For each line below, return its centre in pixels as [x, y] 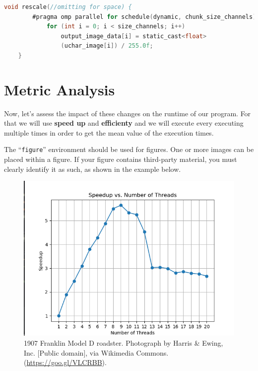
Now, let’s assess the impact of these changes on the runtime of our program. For [128, 113]
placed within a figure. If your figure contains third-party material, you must [121, 159]
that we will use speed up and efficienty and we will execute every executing [124, 123]
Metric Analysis [60, 89]
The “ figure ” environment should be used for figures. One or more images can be [129, 149]
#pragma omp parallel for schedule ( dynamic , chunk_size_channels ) [144, 17]
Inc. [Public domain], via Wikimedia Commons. [96, 352]
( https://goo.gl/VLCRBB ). [65, 362]
